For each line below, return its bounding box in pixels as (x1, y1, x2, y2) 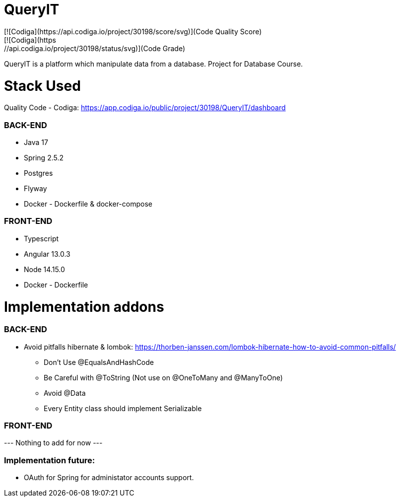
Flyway (24, 184, 47, 193)
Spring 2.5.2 (24, 153, 64, 162)
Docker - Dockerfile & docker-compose (24, 200, 152, 208)
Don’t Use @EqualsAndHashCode (44, 358, 154, 366)
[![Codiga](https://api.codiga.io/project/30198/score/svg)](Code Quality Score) (4, 27, 262, 36)
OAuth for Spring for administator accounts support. (24, 473, 194, 482)
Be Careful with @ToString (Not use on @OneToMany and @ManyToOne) (44, 373, 283, 382)
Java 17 (24, 138, 48, 146)
